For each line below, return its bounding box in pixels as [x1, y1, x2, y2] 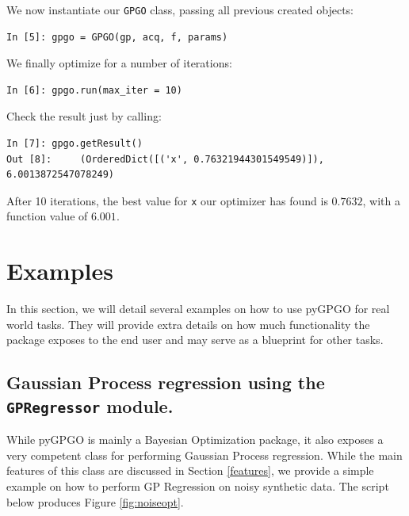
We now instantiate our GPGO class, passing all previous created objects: [6, 2, 354, 17]
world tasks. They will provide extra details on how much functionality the [6, 315, 370, 332]
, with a [362, 192, 400, 208]
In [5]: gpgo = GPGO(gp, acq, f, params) [6, 31, 228, 43]
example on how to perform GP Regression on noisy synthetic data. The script [6, 477, 389, 494]
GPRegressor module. [6, 393, 174, 418]
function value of [6, 208, 88, 224]
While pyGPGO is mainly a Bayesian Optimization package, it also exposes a [6, 431, 384, 448]
